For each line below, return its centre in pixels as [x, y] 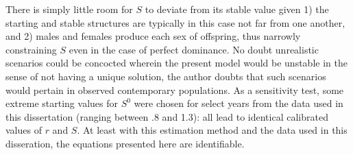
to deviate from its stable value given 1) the [237, 9]
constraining [31, 49]
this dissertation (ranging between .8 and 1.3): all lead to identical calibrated [167, 116]
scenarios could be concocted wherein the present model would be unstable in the [176, 63]
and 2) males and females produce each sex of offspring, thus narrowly [153, 36]
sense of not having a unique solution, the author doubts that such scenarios [166, 76]
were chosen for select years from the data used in [239, 103]
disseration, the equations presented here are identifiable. [125, 143]
